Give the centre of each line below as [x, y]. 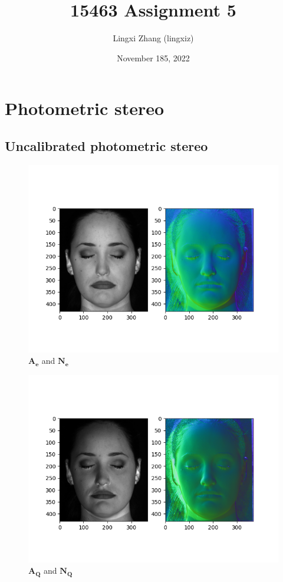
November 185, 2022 [153, 57]
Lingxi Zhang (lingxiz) [153, 38]
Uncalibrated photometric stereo [106, 145]
